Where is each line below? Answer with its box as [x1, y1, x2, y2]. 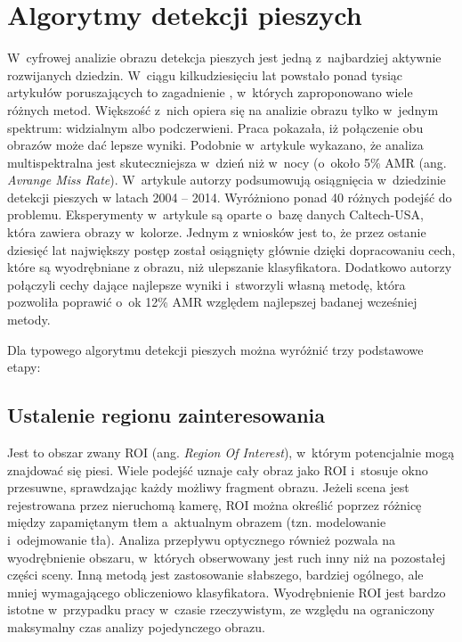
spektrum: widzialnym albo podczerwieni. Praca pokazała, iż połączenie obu [7, 118, 424, 136]
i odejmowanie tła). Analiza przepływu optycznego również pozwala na [7, 530, 396, 548]
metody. [7, 310, 51, 329]
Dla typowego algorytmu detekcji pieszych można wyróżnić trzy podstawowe [7, 340, 424, 358]
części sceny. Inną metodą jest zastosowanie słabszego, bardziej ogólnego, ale [7, 565, 424, 584]
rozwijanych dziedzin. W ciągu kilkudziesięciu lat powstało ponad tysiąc [7, 65, 403, 84]
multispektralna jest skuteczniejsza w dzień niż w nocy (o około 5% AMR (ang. [7, 152, 447, 171]
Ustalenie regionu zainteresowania [7, 401, 326, 429]
